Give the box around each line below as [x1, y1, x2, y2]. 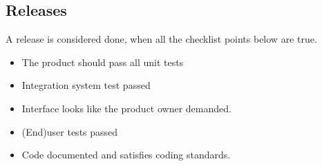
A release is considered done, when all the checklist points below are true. [6, 32, 317, 46]
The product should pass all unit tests [21, 54, 184, 69]
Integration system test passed [21, 78, 151, 92]
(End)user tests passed [21, 124, 118, 138]
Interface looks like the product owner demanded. [21, 101, 231, 115]
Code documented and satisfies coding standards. [21, 147, 231, 162]
